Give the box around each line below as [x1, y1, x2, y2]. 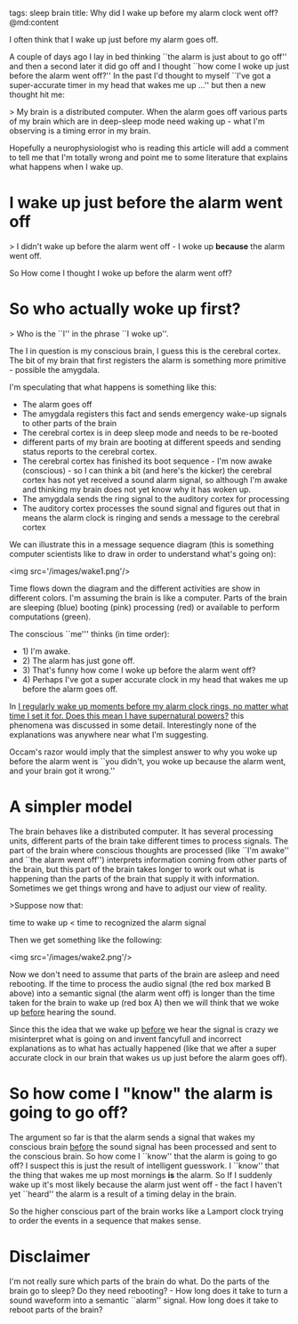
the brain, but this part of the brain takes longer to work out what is [9, 863, 255, 875]
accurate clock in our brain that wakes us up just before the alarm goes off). [9, 1052, 288, 1062]
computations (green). [9, 611, 92, 622]
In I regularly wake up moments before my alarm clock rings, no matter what [9, 700, 289, 711]
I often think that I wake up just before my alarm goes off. [9, 35, 219, 44]
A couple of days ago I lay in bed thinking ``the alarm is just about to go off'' [9, 52, 287, 61]
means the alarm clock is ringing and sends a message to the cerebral [21, 512, 280, 523]
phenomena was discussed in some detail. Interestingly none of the [9, 720, 257, 731]
